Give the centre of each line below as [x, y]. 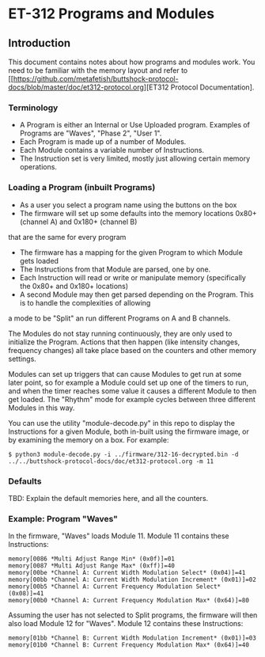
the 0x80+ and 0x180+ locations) [74, 286]
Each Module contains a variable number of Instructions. [112, 150]
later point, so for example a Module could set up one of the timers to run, [129, 382]
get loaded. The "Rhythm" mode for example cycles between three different [132, 399]
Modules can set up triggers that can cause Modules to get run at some [125, 374]
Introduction [40, 43]
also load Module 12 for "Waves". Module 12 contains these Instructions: [126, 624]
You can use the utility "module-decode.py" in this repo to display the [122, 423]
